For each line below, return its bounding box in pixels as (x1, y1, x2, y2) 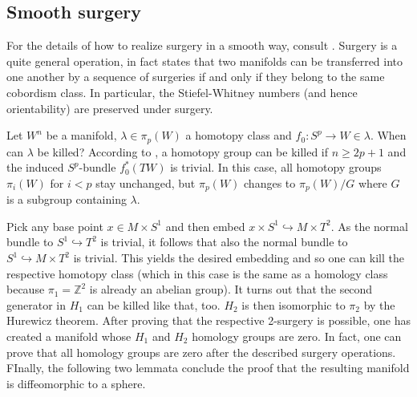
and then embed (165, 217, 245, 234)
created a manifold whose (6, 328, 132, 345)
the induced (6, 159, 64, 176)
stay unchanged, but (95, 174, 196, 191)
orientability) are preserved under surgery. (6, 99, 213, 116)
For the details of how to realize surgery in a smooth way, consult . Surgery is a (6, 37, 398, 54)
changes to (244, 174, 296, 191)
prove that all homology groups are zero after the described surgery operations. (6, 343, 396, 360)
